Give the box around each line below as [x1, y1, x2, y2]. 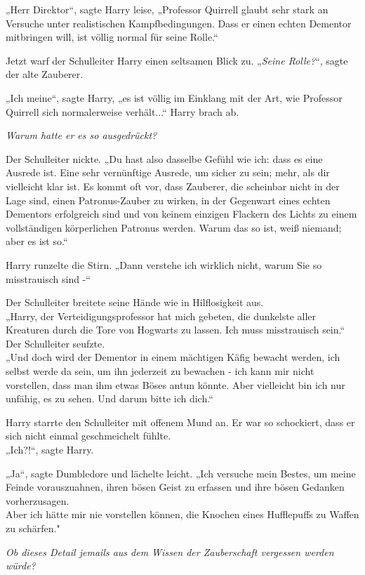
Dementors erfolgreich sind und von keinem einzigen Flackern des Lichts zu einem [6, 206, 357, 221]
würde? [6, 558, 36, 573]
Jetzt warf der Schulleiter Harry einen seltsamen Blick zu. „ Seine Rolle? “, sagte [6, 53, 348, 67]
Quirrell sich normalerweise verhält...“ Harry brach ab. [6, 104, 239, 119]
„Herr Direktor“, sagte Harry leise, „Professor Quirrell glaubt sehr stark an [6, 2, 328, 16]
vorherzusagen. [6, 493, 69, 508]
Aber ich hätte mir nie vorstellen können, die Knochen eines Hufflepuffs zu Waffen [6, 507, 359, 522]
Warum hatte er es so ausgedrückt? [6, 128, 157, 143]
